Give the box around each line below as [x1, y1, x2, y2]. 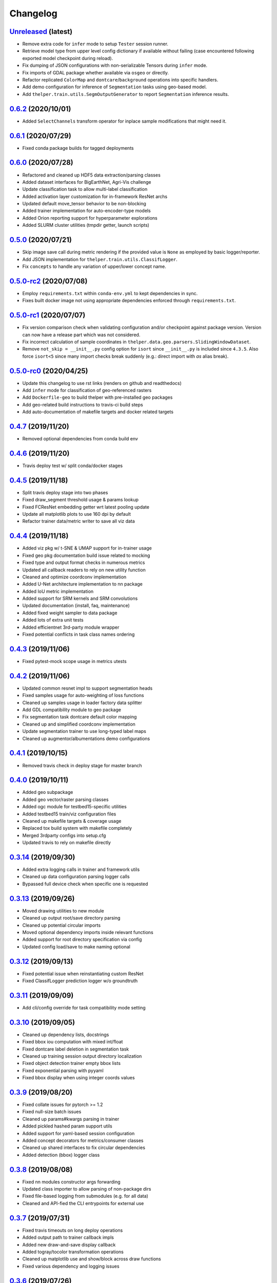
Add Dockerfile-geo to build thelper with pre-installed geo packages [22, 394, 173, 400]
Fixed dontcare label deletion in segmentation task [22, 1046, 129, 1052]
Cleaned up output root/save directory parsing [22, 915, 121, 921]
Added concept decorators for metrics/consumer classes [22, 1137, 144, 1143]
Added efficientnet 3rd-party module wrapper [22, 624, 120, 630]
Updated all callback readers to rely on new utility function [22, 567, 146, 573]
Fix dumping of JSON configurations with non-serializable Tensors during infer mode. [22, 62, 208, 69]
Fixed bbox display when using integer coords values [22, 1075, 135, 1081]
